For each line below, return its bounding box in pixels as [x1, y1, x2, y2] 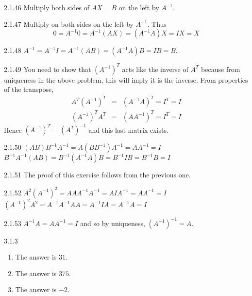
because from [201, 64, 240, 74]
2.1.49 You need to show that [4, 64, 91, 74]
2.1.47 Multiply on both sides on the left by [4, 18, 134, 29]
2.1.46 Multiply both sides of [4, 2, 89, 12]
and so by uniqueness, [80, 218, 145, 228]
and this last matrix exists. [88, 124, 168, 135]
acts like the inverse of [122, 64, 188, 74]
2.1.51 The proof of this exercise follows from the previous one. [4, 170, 191, 180]
